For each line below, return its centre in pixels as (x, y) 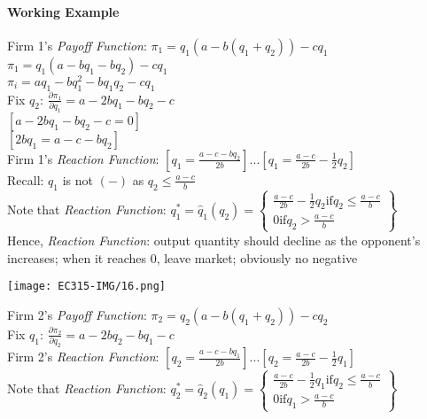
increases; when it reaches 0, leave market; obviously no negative (182, 257)
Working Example (63, 11)
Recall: (26, 179)
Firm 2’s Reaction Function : (83, 357)
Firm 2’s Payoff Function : (77, 314)
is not (78, 179)
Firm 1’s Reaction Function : (83, 158)
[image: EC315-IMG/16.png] (86, 287)
